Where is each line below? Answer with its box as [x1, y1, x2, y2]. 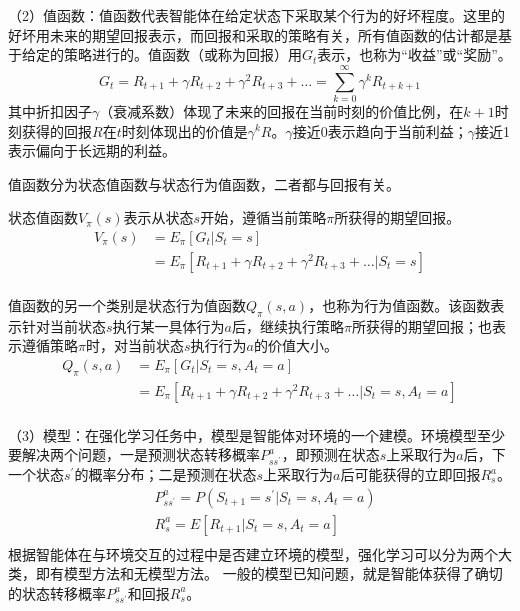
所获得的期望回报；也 [351, 315, 492, 336]
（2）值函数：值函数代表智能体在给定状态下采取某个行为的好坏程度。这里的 [8, 5, 505, 25]
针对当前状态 [21, 315, 106, 336]
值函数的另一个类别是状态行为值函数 [8, 294, 246, 315]
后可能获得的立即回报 [340, 464, 481, 485]
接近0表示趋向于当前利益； [292, 120, 468, 141]
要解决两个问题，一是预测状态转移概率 [8, 444, 260, 465]
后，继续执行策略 [231, 315, 344, 336]
